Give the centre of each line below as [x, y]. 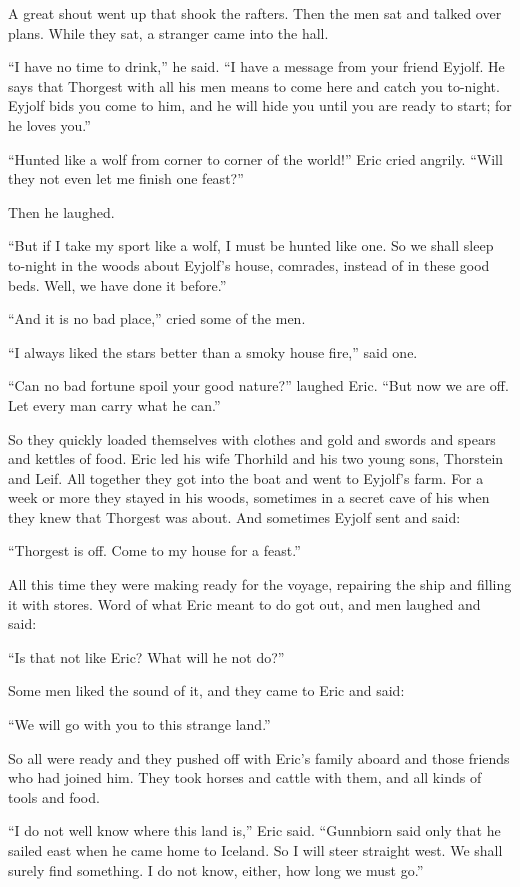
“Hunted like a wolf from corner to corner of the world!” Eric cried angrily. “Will [255, 158]
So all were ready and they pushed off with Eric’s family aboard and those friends [259, 757]
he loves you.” [49, 124]
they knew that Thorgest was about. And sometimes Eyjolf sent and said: [234, 516]
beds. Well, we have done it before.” [117, 284]
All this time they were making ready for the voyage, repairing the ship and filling [260, 584]
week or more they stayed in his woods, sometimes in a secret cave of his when [249, 497]
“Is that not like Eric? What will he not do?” [146, 656]
